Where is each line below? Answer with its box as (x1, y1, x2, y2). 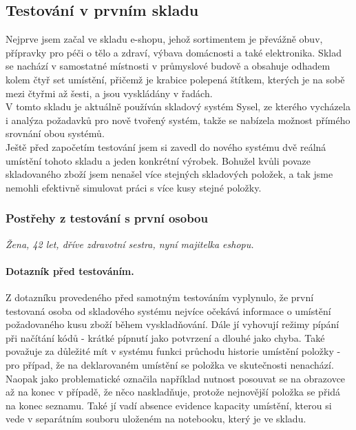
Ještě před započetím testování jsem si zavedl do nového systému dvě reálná (6, 139, 326, 154)
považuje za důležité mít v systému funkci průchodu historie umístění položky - (6, 344, 341, 358)
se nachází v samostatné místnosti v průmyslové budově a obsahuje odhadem (6, 59, 331, 73)
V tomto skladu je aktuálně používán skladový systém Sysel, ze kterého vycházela (6, 99, 350, 114)
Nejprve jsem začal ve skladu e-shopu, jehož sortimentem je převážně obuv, (6, 32, 323, 46)
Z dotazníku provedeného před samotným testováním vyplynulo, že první (6, 289, 314, 304)
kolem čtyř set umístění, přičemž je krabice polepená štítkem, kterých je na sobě (6, 72, 345, 86)
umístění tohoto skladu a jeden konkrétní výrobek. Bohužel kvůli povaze (6, 153, 311, 167)
